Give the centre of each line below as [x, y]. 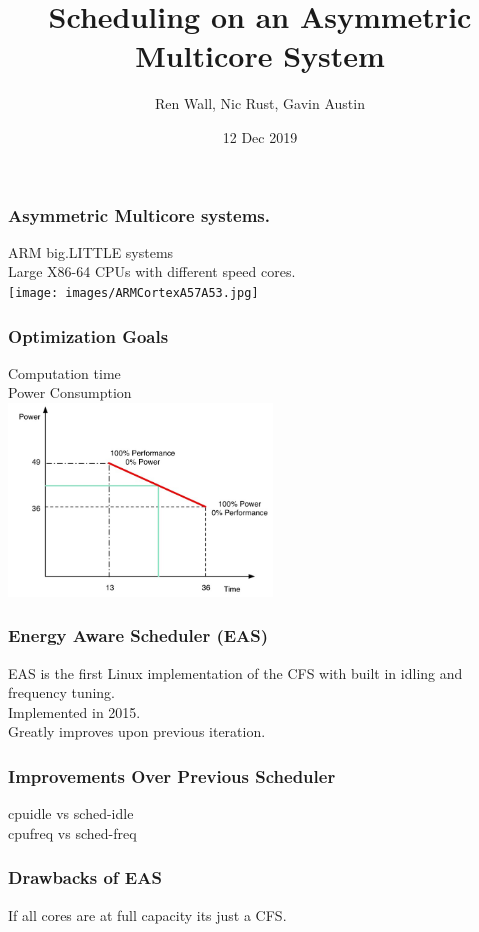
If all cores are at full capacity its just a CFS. [147, 914]
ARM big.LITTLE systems [91, 251]
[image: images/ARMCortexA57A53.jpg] [133, 292]
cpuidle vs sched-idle [71, 813]
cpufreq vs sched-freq [72, 832]
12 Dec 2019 [260, 136]
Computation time [64, 372]
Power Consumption [70, 392]
